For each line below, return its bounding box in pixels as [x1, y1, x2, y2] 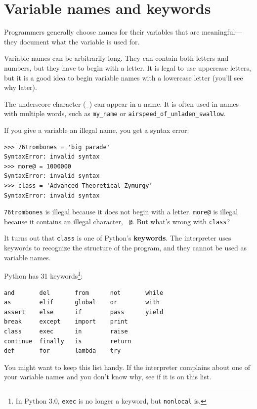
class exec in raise [4, 327, 128, 335]
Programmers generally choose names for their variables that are [4, 27, 200, 37]
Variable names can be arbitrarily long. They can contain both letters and [4, 53, 229, 63]
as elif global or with [4, 299, 160, 306]
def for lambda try [4, 347, 121, 355]
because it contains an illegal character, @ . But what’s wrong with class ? [4, 216, 230, 226]
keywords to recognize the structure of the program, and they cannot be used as [4, 243, 247, 253]
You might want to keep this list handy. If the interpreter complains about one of [4, 362, 251, 372]
